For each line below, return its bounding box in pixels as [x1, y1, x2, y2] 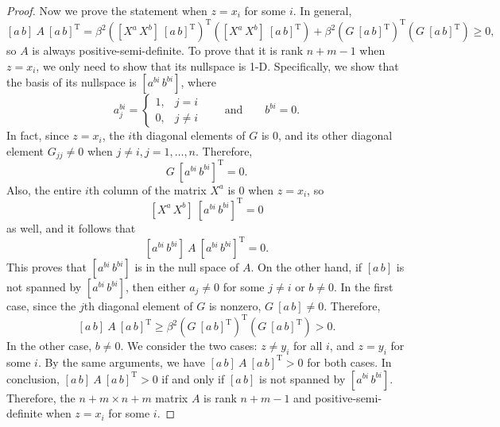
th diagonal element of [83, 298, 193, 314]
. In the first [334, 279, 393, 295]
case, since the [6, 298, 76, 314]
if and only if [161, 370, 225, 387]
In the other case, [6, 337, 92, 354]
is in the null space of [134, 259, 239, 275]
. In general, [293, 2, 352, 18]
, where [180, 74, 216, 90]
